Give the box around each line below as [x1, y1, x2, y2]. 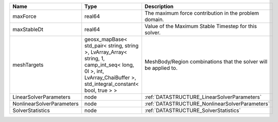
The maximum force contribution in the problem [144, 10, 259, 16]
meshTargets [12, 61, 44, 68]
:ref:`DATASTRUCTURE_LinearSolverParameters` [144, 93, 262, 101]
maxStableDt [12, 26, 43, 33]
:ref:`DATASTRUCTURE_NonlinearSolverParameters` [144, 100, 270, 107]
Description [144, 3, 174, 10]
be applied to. [144, 64, 178, 71]
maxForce [12, 13, 37, 20]
